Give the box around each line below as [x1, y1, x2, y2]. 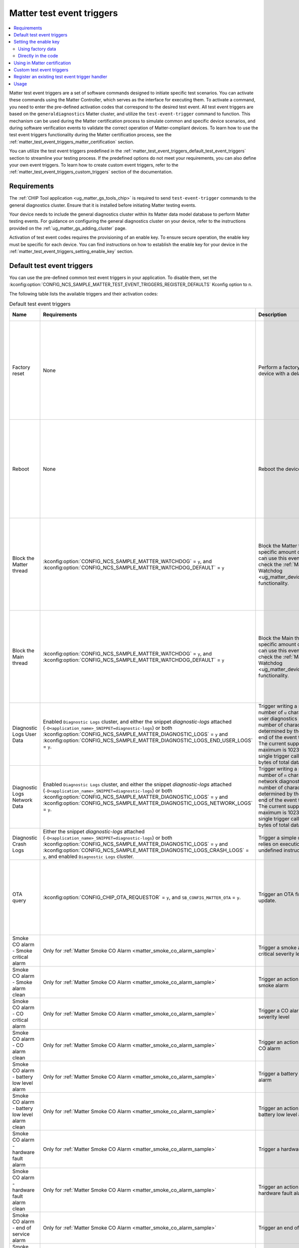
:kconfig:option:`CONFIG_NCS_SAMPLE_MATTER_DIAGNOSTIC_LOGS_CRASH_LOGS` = [43, 847, 249, 854]
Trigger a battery [258, 1070, 298, 1077]
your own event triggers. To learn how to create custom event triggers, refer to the [9, 162, 179, 168]
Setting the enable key [13, 39, 60, 45]
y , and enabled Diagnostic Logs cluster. [43, 853, 134, 860]
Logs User [12, 731, 37, 738]
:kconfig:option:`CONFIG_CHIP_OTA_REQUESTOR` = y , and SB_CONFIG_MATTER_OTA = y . [43, 894, 241, 901]
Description [258, 311, 287, 318]
